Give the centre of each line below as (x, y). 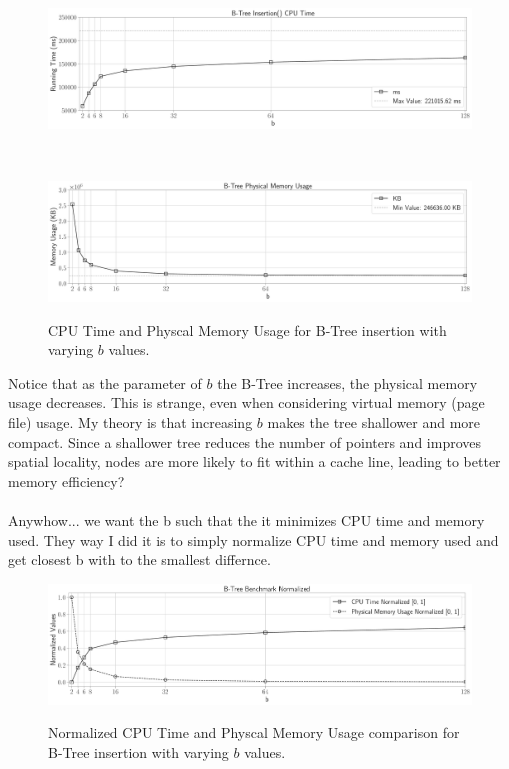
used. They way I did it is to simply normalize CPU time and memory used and (253, 539)
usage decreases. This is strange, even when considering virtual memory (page (246, 402)
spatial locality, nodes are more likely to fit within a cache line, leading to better (254, 461)
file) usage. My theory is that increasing (130, 421)
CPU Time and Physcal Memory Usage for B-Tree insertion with (247, 329)
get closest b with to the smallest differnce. (139, 559)
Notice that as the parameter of (105, 382)
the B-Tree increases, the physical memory (347, 382)
